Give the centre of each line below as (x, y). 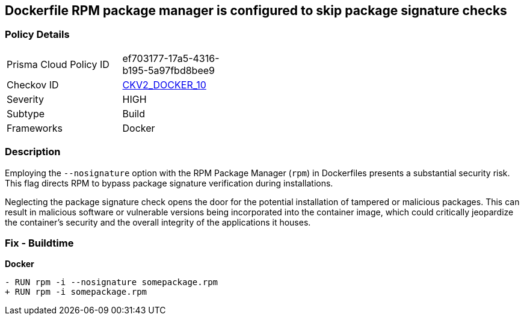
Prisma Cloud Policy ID (58, 64)
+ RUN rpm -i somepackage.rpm (76, 292)
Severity (25, 99)
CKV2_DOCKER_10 (164, 85)
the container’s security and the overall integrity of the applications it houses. (158, 222)
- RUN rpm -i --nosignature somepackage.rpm (112, 282)
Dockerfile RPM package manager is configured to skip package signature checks (256, 11)
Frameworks (35, 128)
